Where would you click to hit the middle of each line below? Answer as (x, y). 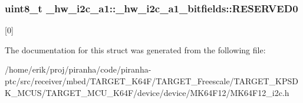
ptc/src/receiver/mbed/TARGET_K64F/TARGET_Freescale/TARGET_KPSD (151, 81)
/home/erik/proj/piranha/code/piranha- (78, 69)
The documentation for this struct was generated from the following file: (135, 49)
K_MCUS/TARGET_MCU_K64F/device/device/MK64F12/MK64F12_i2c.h (147, 92)
